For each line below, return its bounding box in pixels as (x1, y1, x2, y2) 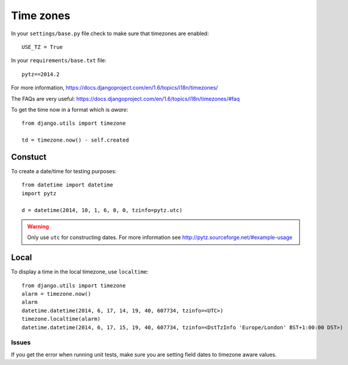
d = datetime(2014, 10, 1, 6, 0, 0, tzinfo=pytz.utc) (22, 207, 182, 213)
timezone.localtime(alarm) (22, 315, 101, 323)
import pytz (22, 190, 57, 197)
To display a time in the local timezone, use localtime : (11, 268, 149, 275)
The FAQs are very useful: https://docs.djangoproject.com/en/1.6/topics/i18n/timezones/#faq (11, 95, 240, 102)
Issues (11, 338, 31, 346)
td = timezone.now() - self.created (22, 137, 129, 143)
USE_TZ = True (22, 44, 63, 50)
